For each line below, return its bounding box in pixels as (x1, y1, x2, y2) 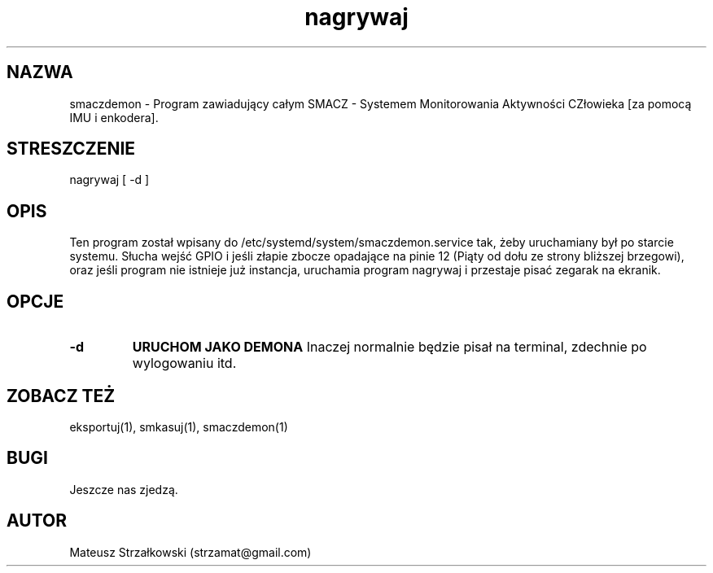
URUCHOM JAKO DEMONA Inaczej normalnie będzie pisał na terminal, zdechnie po (132, 339, 647, 356)
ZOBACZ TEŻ (7, 385, 116, 406)
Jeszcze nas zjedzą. (69, 482, 178, 496)
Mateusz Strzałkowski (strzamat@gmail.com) (69, 545, 312, 559)
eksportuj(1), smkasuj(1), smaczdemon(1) (69, 419, 288, 434)
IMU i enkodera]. (69, 110, 159, 125)
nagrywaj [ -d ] (69, 173, 150, 187)
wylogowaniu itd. (132, 355, 237, 372)
